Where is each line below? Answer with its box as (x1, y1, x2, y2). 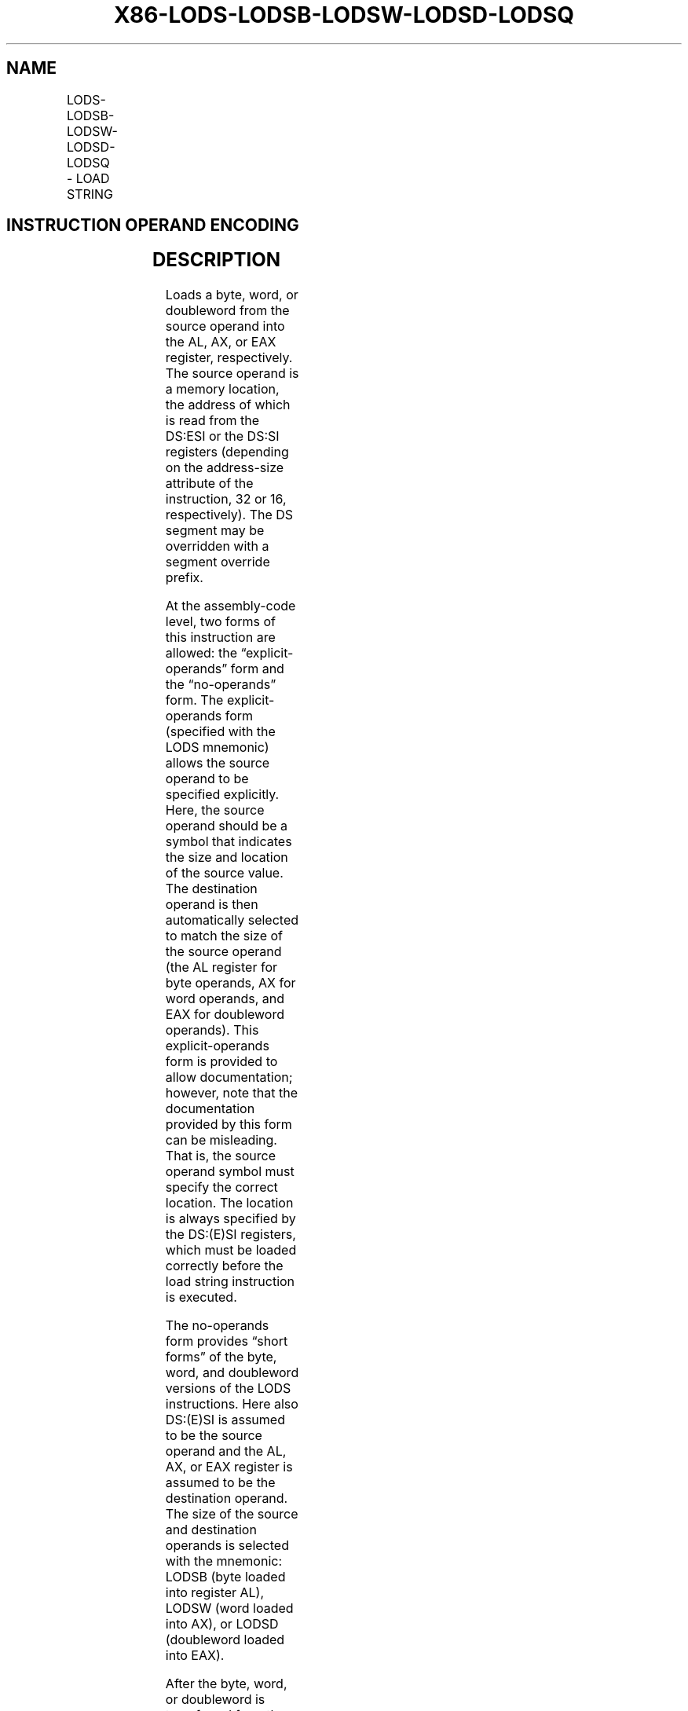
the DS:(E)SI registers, (165, 1226, 296, 1243)
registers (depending (165, 444, 289, 460)
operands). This (165, 1022, 259, 1039)
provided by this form (165, 1116, 292, 1133)
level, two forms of (165, 614, 276, 630)
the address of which (165, 397, 291, 413)
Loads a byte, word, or (165, 287, 298, 303)
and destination (165, 1522, 257, 1538)
